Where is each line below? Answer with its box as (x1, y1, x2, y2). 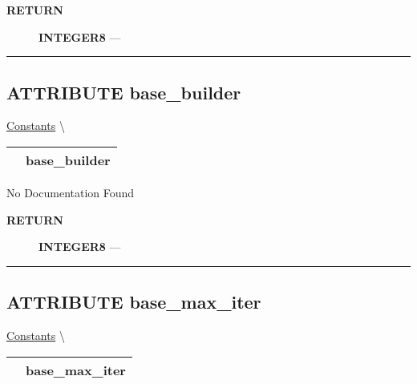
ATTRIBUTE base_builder (6, 79, 241, 104)
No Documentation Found (6, 184, 135, 200)
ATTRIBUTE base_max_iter (6, 289, 261, 314)
